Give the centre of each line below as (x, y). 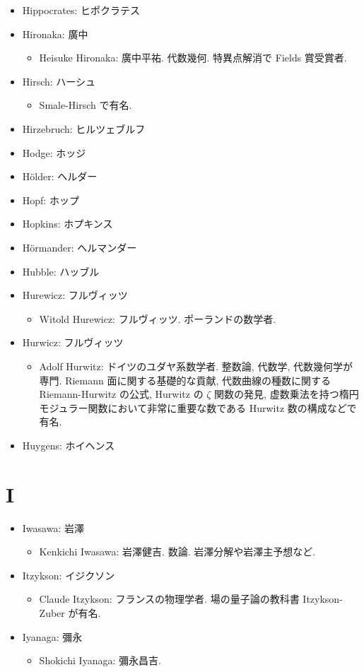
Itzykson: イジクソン (69, 575)
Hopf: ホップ (51, 200)
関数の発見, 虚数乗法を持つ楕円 (287, 394)
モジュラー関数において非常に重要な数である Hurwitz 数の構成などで (198, 407)
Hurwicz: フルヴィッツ (73, 342)
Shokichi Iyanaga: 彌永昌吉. (100, 660)
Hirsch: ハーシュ (59, 81)
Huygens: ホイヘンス (69, 445)
